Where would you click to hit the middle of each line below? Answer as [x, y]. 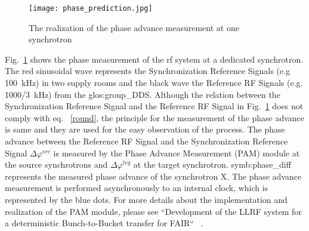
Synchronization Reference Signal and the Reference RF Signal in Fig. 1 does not [154, 106]
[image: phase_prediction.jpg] [91, 8]
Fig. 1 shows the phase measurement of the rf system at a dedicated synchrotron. [154, 59]
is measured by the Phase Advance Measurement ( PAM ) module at [177, 153]
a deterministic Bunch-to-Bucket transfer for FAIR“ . [104, 223]
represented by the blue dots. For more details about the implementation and [146, 199]
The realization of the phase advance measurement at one [134, 27]
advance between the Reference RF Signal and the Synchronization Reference [146, 141]
